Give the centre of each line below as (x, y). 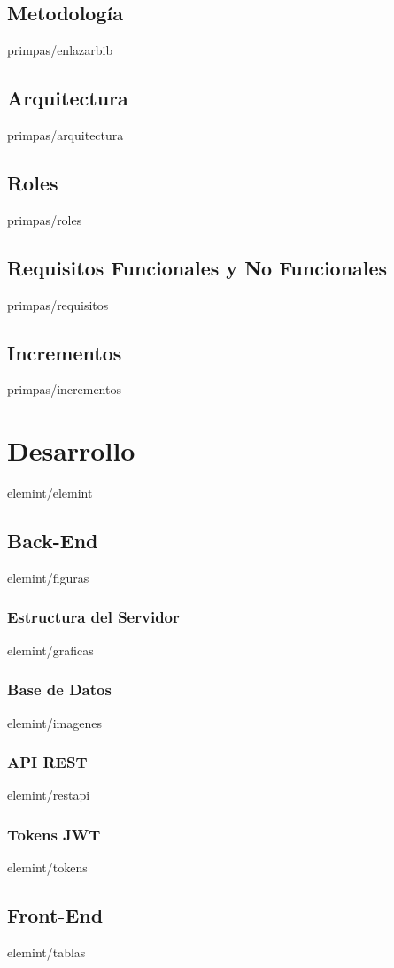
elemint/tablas (46, 952)
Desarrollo (71, 450)
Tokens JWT (54, 834)
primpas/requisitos (58, 304)
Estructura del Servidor (93, 617)
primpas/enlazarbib (60, 50)
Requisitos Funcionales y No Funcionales (197, 267)
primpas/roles (45, 219)
